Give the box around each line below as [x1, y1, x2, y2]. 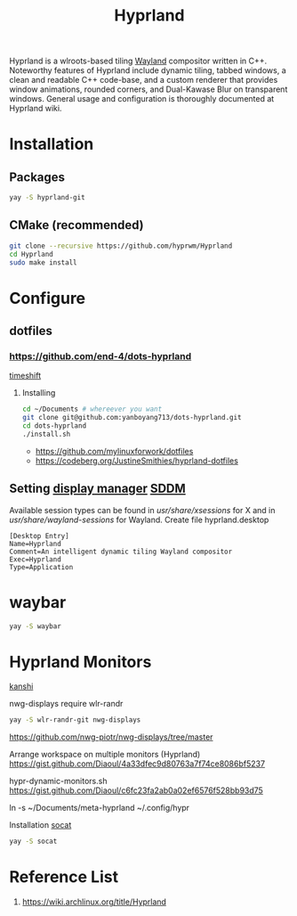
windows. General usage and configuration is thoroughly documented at [9, 94, 275, 104]
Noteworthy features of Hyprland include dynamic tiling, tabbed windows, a [9, 65, 286, 76]
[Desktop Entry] [9, 531, 69, 540]
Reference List [9, 867, 118, 887]
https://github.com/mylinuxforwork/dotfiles [35, 446, 194, 456]
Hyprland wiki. [9, 103, 62, 114]
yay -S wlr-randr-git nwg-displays [9, 716, 141, 724]
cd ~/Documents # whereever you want [21, 405, 163, 414]
